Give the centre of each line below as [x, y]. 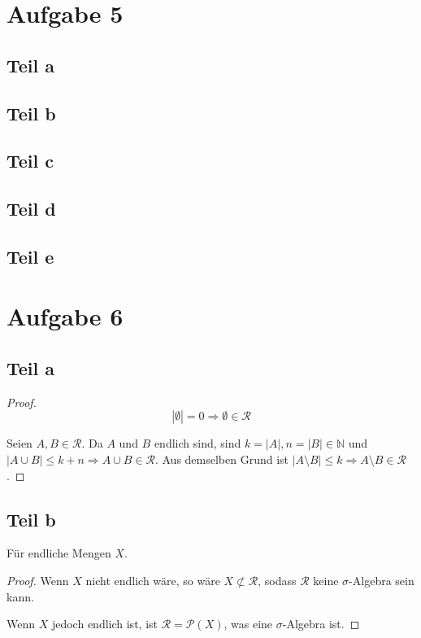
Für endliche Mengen [59, 553]
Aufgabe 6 [65, 316]
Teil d [31, 209]
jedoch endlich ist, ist [104, 624]
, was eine [248, 624]
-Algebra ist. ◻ [321, 624]
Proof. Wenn [38, 581]
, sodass [277, 581]
